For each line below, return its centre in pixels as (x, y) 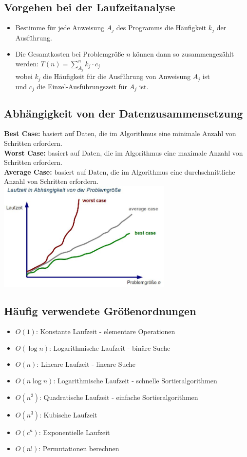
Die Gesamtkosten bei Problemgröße (70, 54)
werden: (27, 63)
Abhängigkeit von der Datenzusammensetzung (123, 113)
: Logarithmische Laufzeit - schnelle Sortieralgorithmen (135, 380)
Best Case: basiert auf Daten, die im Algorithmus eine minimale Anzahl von (120, 133)
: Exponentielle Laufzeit (74, 432)
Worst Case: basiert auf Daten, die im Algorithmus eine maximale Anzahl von (123, 152)
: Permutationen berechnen (79, 448)
